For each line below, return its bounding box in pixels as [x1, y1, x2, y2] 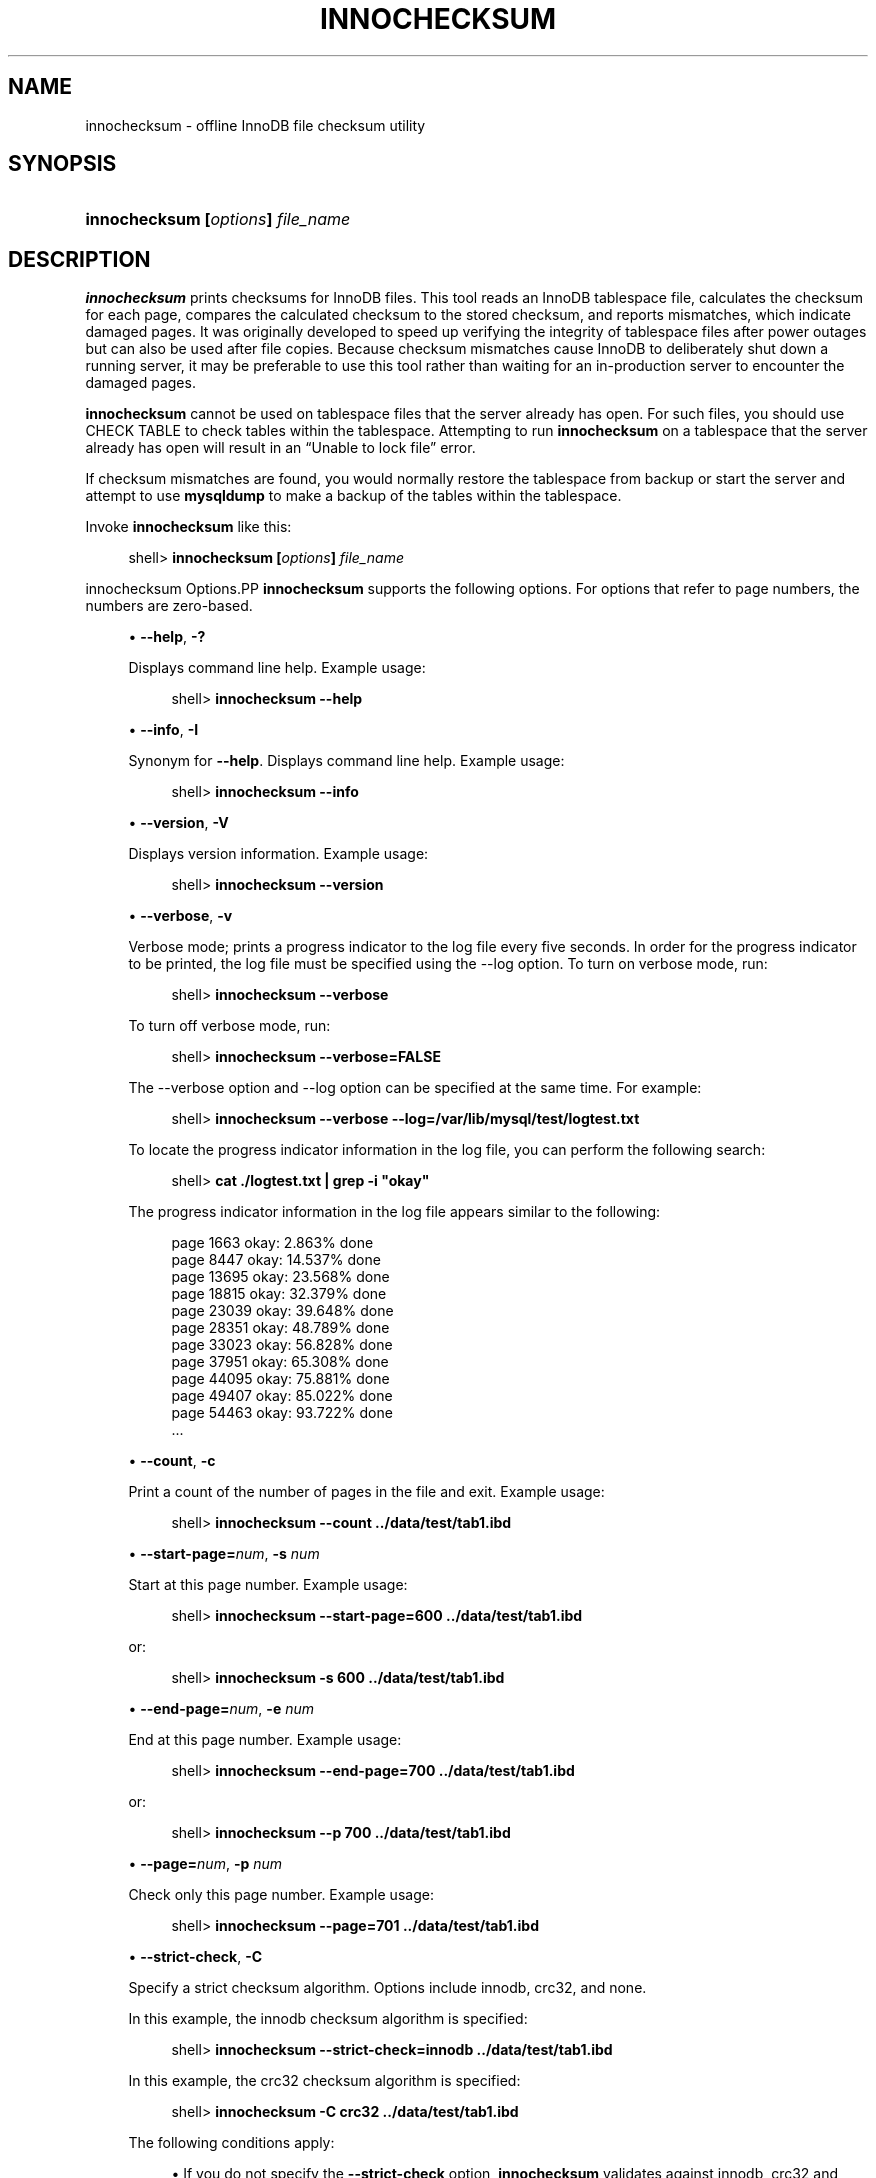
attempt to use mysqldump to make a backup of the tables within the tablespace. [85, 487, 622, 505]
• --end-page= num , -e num [128, 1700, 314, 1718]
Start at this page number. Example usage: [128, 1576, 408, 1594]
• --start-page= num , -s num [128, 1545, 320, 1563]
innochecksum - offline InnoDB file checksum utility [85, 116, 426, 134]
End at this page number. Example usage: [128, 1731, 402, 1749]
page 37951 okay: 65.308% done [171, 1353, 389, 1371]
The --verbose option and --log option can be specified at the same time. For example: [128, 1079, 702, 1097]
